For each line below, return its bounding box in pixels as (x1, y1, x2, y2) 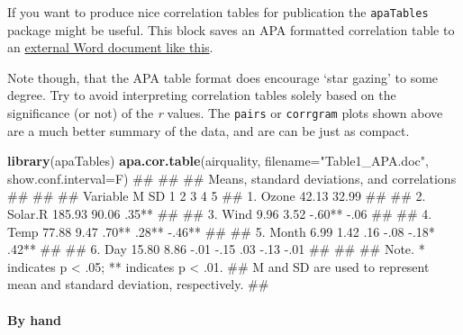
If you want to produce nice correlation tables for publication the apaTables (7, 3, 429, 21)
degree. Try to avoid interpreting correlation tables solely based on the (7, 86, 396, 104)
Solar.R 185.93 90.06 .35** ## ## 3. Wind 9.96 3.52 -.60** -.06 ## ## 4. (7, 204, 432, 223)
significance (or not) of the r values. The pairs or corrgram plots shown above (7, 104, 443, 122)
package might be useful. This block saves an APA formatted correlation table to (7, 20, 455, 39)
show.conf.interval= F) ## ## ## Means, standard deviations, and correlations (7, 168, 457, 187)
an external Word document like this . (7, 38, 213, 57)
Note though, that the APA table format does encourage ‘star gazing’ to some (7, 68, 439, 86)
